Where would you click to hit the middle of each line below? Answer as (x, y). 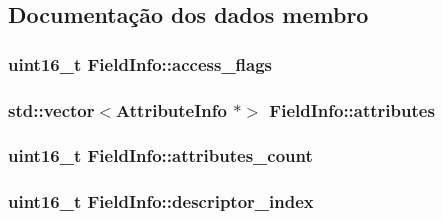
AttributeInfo (171, 109)
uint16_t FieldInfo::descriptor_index (161, 201)
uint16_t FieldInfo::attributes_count (160, 155)
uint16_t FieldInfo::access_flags (140, 63)
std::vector (51, 109)
